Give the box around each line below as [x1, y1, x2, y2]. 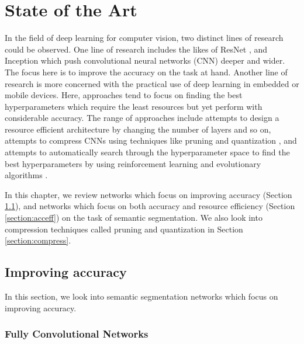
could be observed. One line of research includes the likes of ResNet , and [5, 43, 268, 55]
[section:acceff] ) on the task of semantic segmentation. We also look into [5, 211, 262, 224]
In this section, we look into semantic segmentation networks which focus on [5, 290, 278, 303]
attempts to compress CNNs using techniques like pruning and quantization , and [5, 134, 297, 147]
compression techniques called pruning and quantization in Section [5, 223, 243, 235]
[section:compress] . [5, 234, 71, 246]
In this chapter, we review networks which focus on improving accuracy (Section [5, 188, 292, 200]
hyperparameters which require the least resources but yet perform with [5, 100, 262, 112]
